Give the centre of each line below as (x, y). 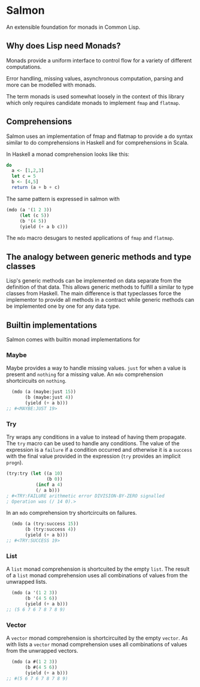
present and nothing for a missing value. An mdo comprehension (85, 374)
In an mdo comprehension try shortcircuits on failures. (72, 513)
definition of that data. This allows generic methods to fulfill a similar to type (100, 287)
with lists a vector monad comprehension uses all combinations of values (97, 644)
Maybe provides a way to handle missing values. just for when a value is (96, 368)
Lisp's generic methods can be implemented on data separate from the (94, 281)
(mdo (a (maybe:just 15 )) (44, 392)
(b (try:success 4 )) (51, 529)
